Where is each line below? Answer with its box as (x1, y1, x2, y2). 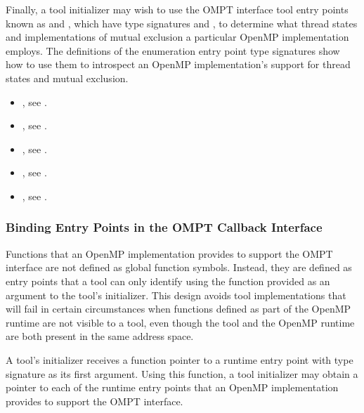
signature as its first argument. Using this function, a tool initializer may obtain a (6, 366, 358, 381)
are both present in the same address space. (6, 329, 194, 343)
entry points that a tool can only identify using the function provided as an (6, 273, 330, 288)
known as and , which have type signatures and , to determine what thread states (6, 15, 358, 30)
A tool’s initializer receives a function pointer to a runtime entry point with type (6, 352, 353, 367)
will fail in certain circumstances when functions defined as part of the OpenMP (6, 301, 351, 316)
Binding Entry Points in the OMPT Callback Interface (6, 218, 323, 236)
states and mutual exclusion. (6, 70, 129, 85)
